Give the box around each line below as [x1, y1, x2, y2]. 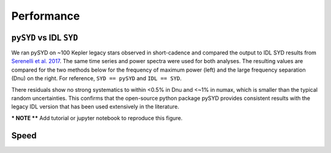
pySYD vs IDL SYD [11, 32, 78, 43]
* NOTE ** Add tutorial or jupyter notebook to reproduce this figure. [11, 114, 183, 122]
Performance [11, 9, 80, 23]
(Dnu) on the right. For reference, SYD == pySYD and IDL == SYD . [11, 75, 182, 82]
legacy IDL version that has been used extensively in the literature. [11, 103, 180, 110]
